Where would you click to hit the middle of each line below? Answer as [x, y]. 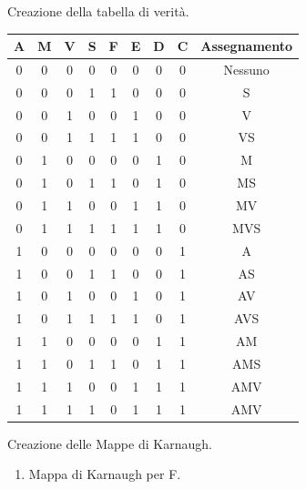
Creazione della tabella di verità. [98, 11]
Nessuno [246, 69]
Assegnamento [247, 46]
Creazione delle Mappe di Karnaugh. [110, 443]
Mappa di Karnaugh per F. [105, 474]
